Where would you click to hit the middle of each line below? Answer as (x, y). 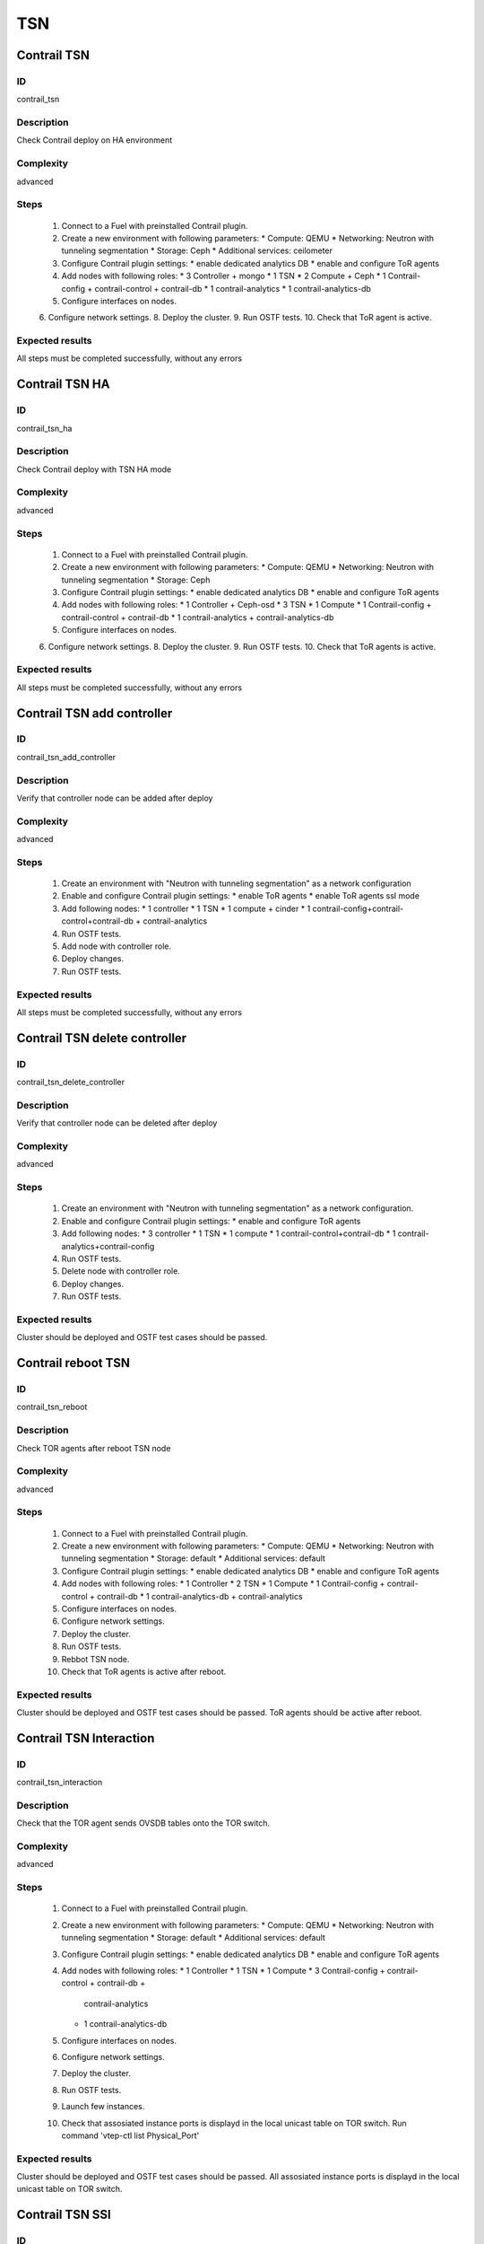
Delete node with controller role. (121, 1271)
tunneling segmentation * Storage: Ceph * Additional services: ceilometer (197, 250)
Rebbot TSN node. (95, 1659)
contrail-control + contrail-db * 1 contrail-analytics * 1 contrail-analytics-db (233, 288)
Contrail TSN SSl (64, 2215)
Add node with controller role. (117, 946)
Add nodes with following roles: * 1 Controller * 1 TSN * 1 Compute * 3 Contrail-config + (223, 1971)
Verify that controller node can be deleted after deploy (117, 1123)
